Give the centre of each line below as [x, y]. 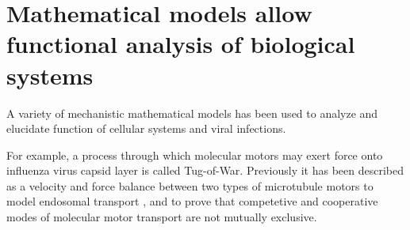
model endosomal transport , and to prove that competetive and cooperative [192, 201]
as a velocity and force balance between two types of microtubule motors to [190, 185]
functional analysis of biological [181, 44]
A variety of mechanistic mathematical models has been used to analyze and [192, 113]
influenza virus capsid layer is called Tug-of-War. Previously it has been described [205, 170]
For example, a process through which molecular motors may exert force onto [195, 155]
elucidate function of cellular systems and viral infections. [146, 128]
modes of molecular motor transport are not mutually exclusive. [162, 217]
